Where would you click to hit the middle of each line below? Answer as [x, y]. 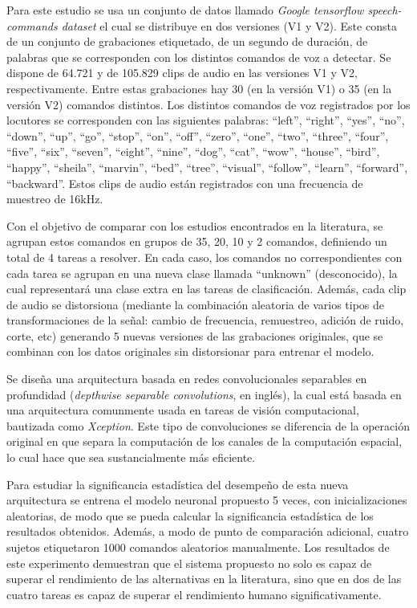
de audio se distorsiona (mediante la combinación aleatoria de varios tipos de [196, 304]
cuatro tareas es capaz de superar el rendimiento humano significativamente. [194, 594]
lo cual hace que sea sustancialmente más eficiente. [131, 457]
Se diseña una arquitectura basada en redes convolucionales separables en [187, 379]
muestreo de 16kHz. [55, 199]
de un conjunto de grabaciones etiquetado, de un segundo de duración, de [187, 41]
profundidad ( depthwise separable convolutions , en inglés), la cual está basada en [204, 394]
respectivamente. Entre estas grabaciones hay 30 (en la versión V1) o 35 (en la [199, 88]
